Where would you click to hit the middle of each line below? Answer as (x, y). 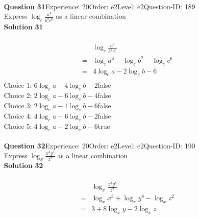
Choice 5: (18, 126)
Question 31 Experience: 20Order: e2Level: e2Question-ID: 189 (99, 6)
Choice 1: (18, 85)
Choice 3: (18, 105)
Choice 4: (18, 115)
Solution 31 (24, 27)
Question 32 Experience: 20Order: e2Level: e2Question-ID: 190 (99, 145)
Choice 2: (18, 95)
